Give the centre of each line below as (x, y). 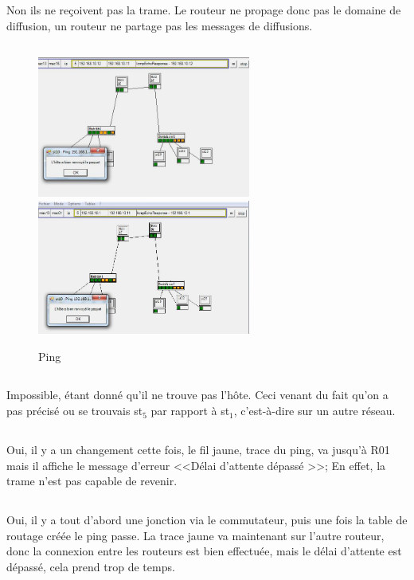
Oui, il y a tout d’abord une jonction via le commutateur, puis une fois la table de (207, 520)
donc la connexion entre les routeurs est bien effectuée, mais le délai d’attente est (204, 551)
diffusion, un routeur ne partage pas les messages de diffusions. (160, 25)
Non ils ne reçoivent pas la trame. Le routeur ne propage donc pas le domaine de (204, 10)
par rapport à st (190, 411)
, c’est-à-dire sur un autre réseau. (314, 411)
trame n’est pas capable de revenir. (92, 481)
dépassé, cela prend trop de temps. (91, 567)
